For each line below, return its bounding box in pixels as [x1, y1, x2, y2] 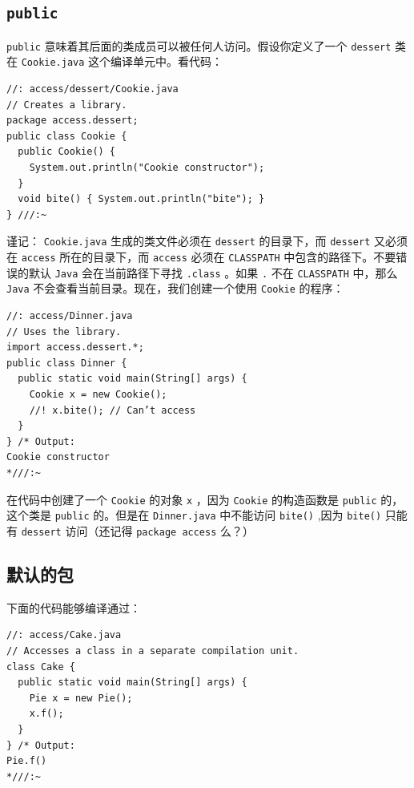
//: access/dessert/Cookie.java [6, 83, 179, 95]
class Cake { [6, 661, 75, 673]
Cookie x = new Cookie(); [29, 389, 167, 401]
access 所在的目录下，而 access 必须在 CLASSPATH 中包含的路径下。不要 [21, 249, 396, 265]
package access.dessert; [6, 115, 139, 127]
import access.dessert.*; [6, 341, 144, 354]
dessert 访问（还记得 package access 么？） [21, 522, 255, 539]
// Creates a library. [6, 99, 127, 111]
